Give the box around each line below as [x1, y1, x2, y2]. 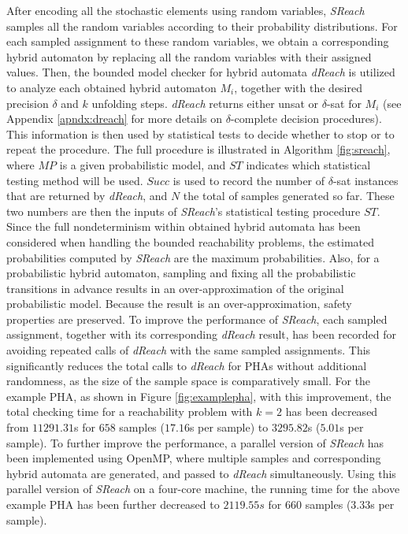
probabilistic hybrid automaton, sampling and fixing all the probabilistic [6, 265, 356, 281]
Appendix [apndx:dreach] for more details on [6, 110, 223, 127]
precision [6, 95, 49, 111]
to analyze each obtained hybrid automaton [6, 79, 217, 95]
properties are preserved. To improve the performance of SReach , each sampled [6, 310, 388, 327]
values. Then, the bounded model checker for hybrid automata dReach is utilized [6, 64, 395, 80]
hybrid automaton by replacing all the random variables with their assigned [6, 48, 372, 65]
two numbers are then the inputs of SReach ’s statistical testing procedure [6, 202, 361, 219]
